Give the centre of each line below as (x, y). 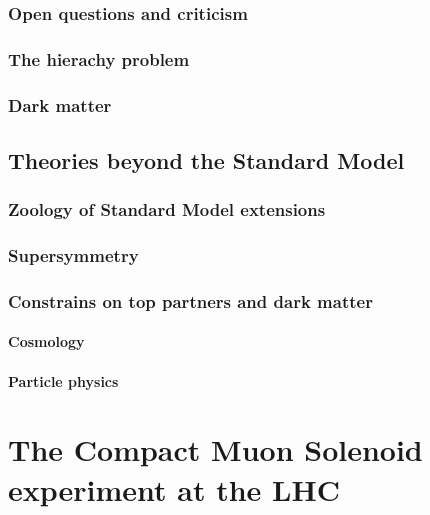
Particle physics (63, 380)
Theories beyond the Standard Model (206, 159)
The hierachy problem (99, 58)
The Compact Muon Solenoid (215, 449)
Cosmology (46, 341)
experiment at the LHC (174, 488)
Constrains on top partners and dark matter (190, 300)
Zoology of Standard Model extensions (167, 209)
